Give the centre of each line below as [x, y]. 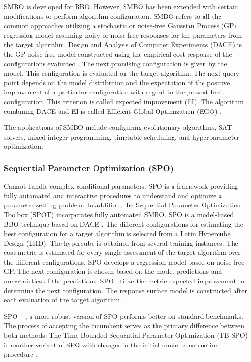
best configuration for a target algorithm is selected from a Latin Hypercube [117, 233]
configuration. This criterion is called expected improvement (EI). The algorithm [124, 101]
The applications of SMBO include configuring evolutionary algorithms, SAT [118, 127]
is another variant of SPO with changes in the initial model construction [111, 344]
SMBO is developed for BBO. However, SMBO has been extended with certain [121, 6]
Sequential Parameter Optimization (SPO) [89, 167]
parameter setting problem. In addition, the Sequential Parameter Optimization [122, 205]
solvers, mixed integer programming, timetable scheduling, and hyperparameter [122, 136]
